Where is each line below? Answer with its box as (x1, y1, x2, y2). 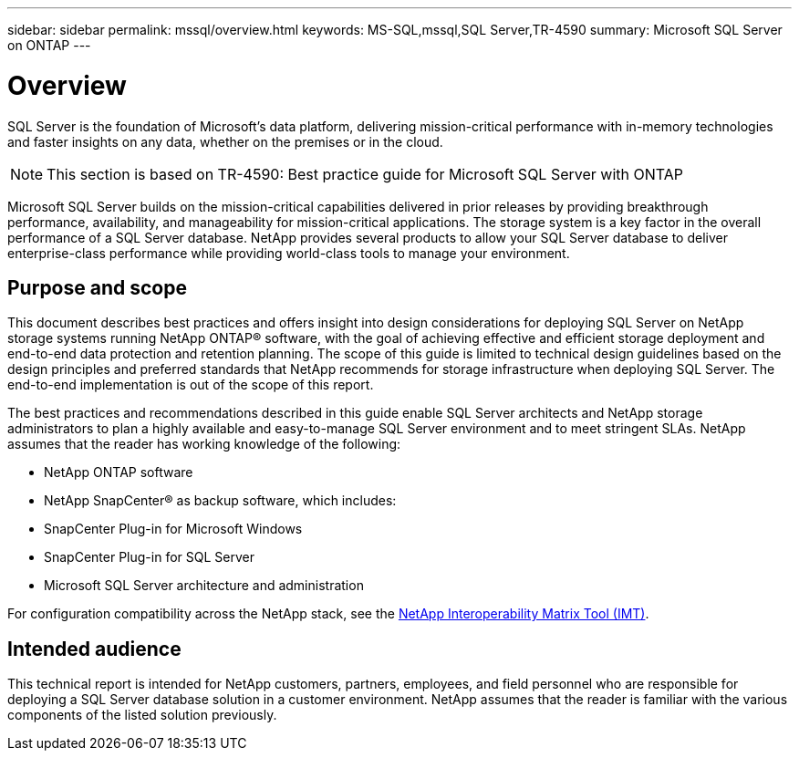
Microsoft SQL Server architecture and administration (44, 577, 364, 594)
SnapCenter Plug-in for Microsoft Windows (44, 521, 303, 537)
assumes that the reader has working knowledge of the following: (7, 436, 401, 452)
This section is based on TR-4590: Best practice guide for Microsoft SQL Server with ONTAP (47, 164, 683, 183)
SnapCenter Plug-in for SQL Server (44, 549, 254, 566)
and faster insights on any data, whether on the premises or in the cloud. (7, 133, 443, 150)
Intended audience (7, 637, 182, 660)
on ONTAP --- (7, 37, 91, 53)
